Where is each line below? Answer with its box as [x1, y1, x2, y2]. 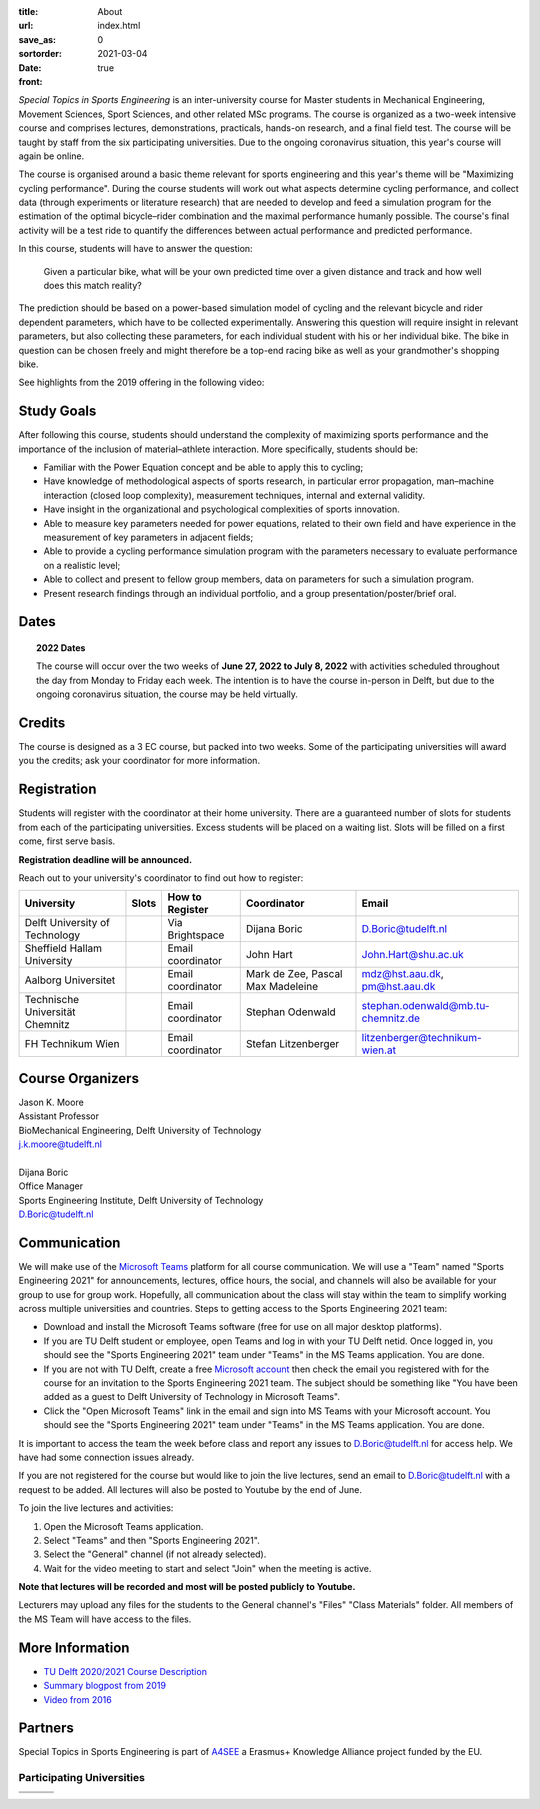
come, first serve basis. [18, 835, 116, 847]
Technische [24, 993, 80, 1007]
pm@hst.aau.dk [361, 980, 436, 994]
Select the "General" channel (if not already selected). [43, 1548, 267, 1560]
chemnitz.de [361, 1011, 420, 1025]
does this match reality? [43, 280, 142, 292]
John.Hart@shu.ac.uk [361, 948, 464, 962]
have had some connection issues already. [18, 1451, 195, 1463]
